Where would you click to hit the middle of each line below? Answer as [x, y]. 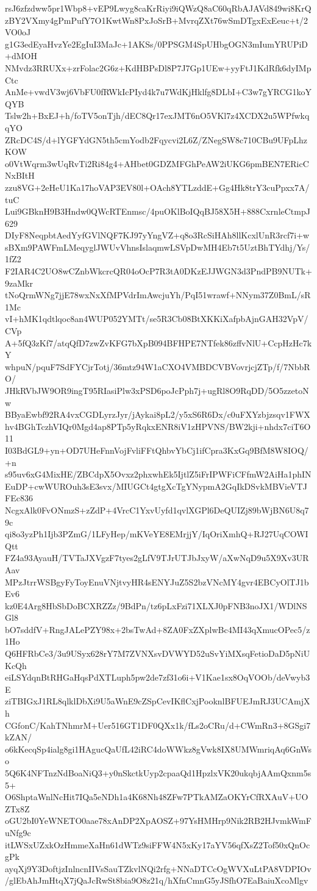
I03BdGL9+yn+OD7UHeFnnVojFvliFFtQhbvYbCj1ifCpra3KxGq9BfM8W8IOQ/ [157, 450]
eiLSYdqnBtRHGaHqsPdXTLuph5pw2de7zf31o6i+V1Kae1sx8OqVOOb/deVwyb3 [158, 677]
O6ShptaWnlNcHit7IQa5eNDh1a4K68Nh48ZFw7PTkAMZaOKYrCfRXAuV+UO [157, 797]
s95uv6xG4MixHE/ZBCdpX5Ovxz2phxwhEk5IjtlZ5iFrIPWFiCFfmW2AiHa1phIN [158, 474]
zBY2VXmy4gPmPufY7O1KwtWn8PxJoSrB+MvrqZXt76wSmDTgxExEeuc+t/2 [156, 20]
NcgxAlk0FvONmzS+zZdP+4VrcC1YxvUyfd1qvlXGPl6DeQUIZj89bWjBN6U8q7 [157, 510]
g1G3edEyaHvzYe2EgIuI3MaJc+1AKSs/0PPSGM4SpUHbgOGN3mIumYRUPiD [157, 44]
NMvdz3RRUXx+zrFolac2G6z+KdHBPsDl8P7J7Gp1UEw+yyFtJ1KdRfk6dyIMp [158, 67]
